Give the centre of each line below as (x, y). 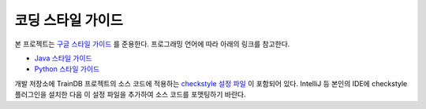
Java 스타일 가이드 (63, 58)
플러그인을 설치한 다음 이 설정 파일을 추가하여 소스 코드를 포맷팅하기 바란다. (130, 95)
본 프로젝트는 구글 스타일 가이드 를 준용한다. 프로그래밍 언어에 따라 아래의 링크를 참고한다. (152, 44)
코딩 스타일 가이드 (69, 20)
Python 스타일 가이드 (67, 69)
